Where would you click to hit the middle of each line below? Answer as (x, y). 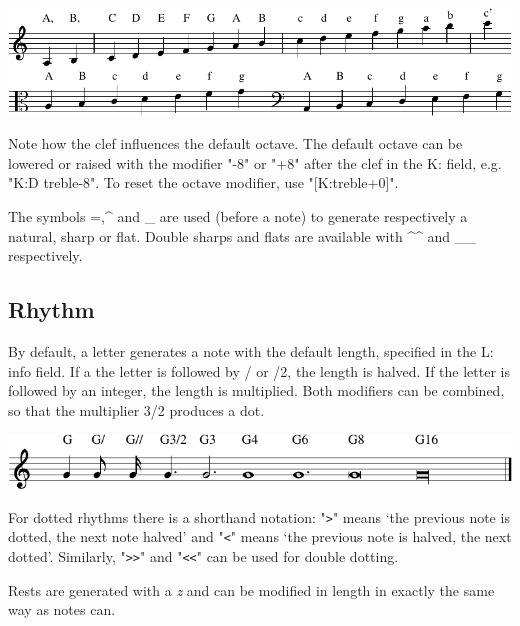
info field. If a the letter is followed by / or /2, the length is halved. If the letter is (259, 370)
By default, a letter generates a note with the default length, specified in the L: (251, 350)
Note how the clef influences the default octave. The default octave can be (235, 143)
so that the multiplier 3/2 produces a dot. (136, 409)
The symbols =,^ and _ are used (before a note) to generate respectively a (238, 215)
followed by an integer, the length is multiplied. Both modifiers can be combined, (256, 390)
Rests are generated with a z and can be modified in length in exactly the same (251, 589)
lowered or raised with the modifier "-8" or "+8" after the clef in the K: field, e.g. (255, 162)
